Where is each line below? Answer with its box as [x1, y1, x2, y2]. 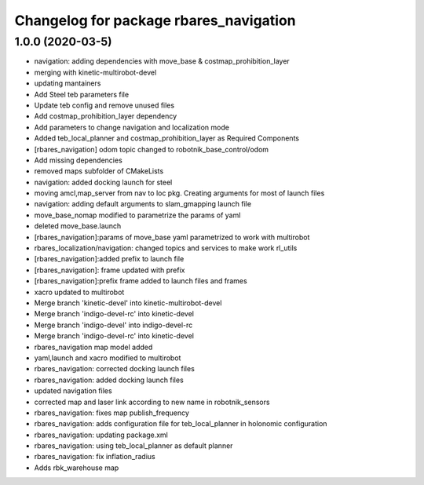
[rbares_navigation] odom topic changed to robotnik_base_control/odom [34, 144, 269, 154]
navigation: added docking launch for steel [34, 177, 173, 187]
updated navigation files [34, 386, 113, 396]
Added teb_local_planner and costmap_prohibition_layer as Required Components [34, 133, 300, 143]
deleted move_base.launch [34, 221, 122, 231]
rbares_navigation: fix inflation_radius [34, 452, 156, 461]
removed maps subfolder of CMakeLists [34, 166, 164, 176]
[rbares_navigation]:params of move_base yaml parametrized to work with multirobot [34, 232, 310, 242]
